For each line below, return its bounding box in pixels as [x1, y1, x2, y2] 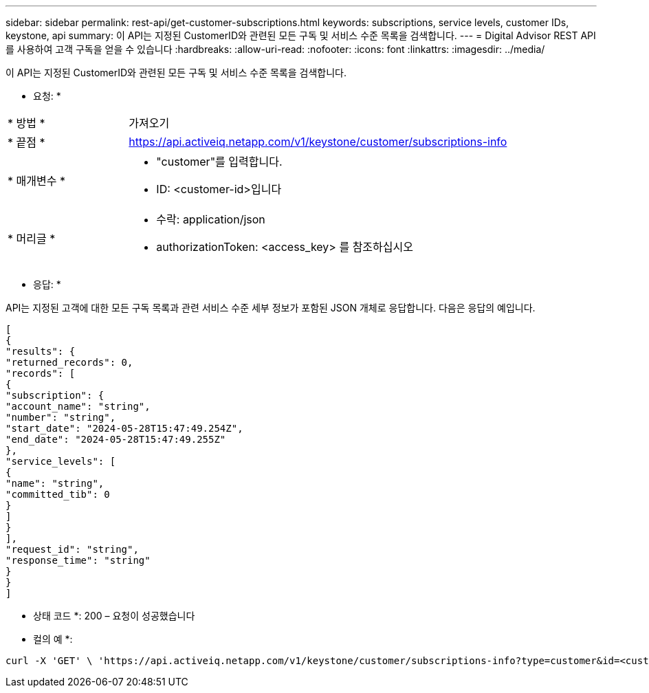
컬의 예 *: [33, 633, 73, 645]
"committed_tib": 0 [5, 489, 110, 500]
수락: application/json [156, 212, 265, 226]
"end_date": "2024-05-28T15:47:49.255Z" [5, 434, 226, 445]
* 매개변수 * [8, 174, 65, 188]
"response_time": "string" [5, 555, 151, 566]
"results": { [5, 346, 76, 357]
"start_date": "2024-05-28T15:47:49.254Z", [5, 423, 243, 434]
